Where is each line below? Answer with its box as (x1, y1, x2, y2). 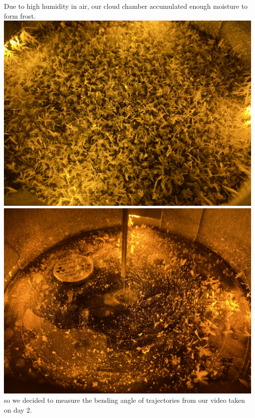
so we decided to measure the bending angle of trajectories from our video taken (4, 395, 245, 405)
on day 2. (4, 404, 32, 415)
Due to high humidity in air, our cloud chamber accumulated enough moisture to (4, 1, 248, 11)
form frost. (4, 10, 36, 21)
